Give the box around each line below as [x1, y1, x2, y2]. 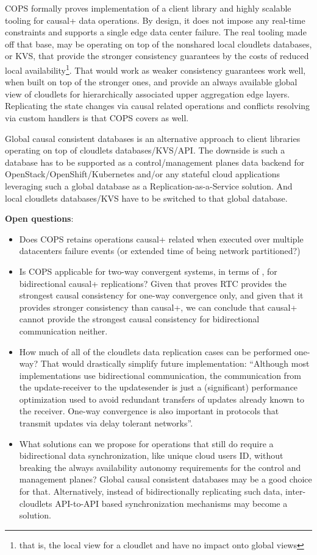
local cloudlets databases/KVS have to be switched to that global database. [5, 191, 288, 204]
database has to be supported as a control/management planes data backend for [5, 155, 305, 168]
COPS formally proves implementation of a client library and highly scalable [5, 2, 291, 14]
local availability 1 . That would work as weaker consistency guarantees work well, [5, 62, 306, 76]
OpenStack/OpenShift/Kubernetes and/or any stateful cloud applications [5, 168, 280, 180]
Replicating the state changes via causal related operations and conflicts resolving [5, 99, 310, 112]
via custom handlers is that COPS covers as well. [5, 111, 189, 124]
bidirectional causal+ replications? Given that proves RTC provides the [19, 277, 287, 289]
